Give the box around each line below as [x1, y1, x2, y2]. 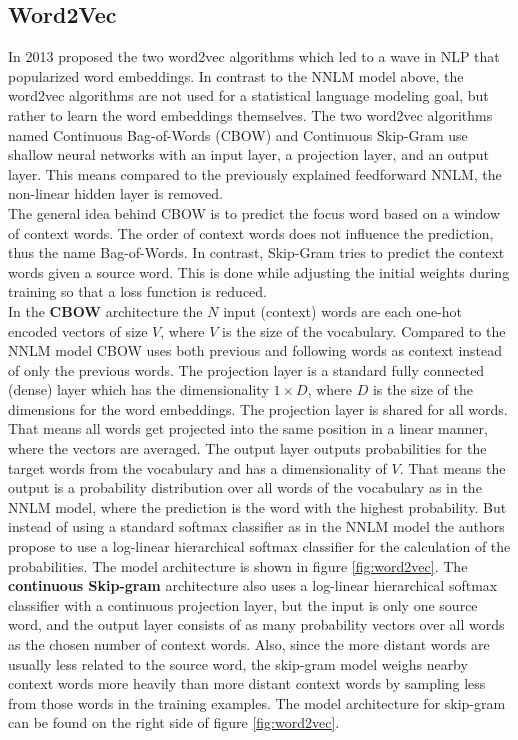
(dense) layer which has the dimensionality [8, 379, 269, 400]
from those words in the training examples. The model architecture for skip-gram [8, 692, 506, 713]
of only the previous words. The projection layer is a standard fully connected [8, 359, 485, 380]
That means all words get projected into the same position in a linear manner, [8, 418, 488, 439]
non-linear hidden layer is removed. [8, 183, 223, 204]
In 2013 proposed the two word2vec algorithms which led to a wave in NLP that [8, 46, 500, 67]
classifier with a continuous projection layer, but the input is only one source [8, 594, 478, 615]
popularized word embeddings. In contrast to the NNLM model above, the [8, 65, 464, 86]
